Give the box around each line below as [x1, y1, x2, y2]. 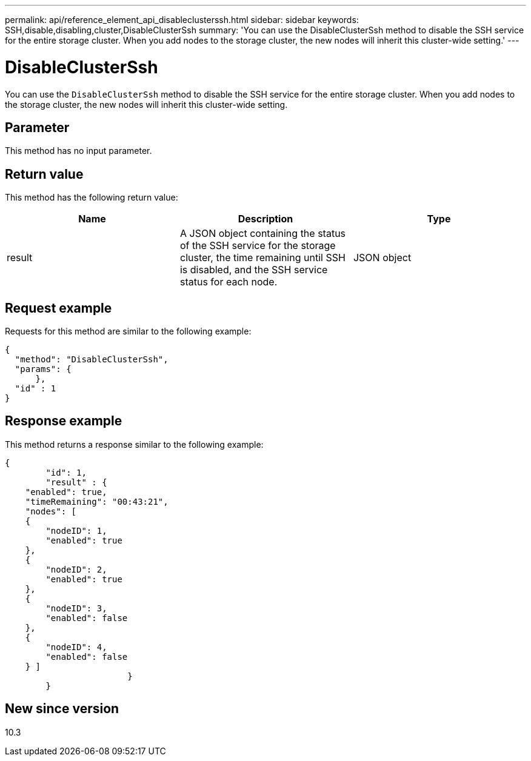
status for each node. [179, 276, 278, 288]
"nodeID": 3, [45, 603, 107, 613]
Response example [5, 413, 122, 429]
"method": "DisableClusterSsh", [15, 354, 169, 365]
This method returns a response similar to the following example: [5, 439, 264, 450]
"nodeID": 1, [45, 525, 107, 536]
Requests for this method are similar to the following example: [5, 326, 252, 337]
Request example [5, 300, 112, 316]
